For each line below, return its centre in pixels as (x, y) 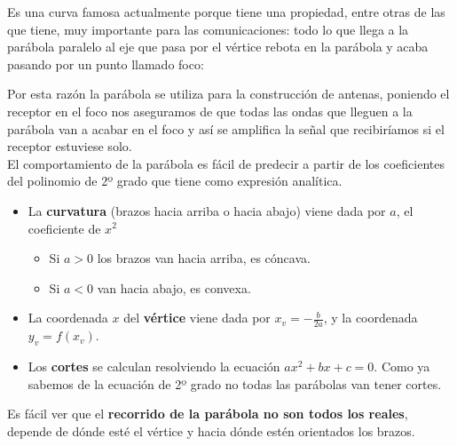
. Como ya (402, 366)
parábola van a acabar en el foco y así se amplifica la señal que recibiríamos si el (226, 128)
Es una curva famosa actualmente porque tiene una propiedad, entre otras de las (226, 12)
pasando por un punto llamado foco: (106, 64)
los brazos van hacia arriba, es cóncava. (204, 258)
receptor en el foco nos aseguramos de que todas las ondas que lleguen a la (210, 111)
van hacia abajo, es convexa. (174, 287)
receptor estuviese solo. (70, 146)
